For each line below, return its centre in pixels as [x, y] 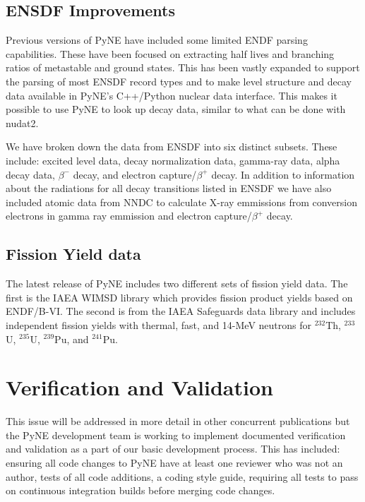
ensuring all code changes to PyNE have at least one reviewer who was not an [174, 462]
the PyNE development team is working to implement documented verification [176, 435]
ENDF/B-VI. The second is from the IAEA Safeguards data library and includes [181, 311]
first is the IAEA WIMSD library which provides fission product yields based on [179, 297]
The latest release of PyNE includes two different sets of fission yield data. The [177, 283]
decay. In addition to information [283, 174]
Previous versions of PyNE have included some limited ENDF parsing [157, 40]
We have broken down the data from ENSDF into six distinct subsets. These [172, 147]
